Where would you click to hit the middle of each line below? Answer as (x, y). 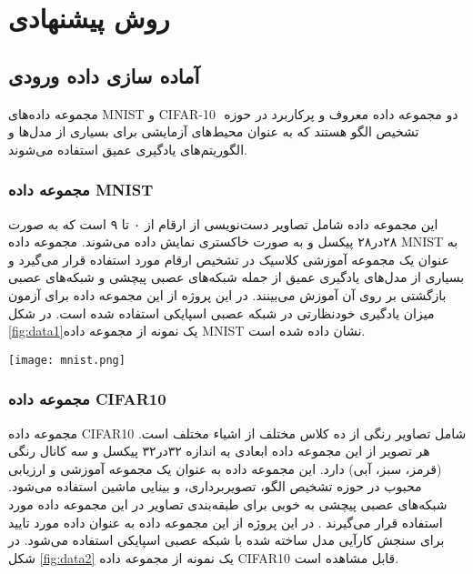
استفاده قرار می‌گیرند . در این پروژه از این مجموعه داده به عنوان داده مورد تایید (226, 522)
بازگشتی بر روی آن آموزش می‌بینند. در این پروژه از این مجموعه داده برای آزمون (227, 294)
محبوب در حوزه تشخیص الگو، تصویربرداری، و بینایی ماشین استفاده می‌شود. (215, 486)
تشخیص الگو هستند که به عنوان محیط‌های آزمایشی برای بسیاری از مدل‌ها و (214, 131)
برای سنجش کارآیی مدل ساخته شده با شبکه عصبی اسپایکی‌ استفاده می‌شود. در (226, 540)
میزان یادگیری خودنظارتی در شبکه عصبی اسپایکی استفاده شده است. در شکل (221, 312)
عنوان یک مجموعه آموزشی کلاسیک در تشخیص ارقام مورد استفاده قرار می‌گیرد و (229, 259)
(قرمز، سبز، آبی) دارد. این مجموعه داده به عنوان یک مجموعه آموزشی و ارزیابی (225, 468)
